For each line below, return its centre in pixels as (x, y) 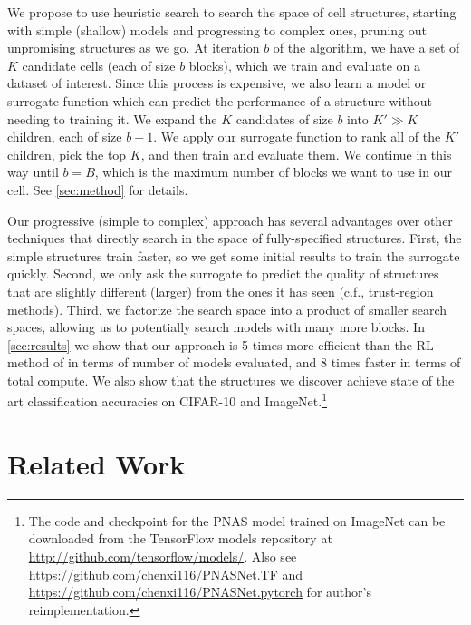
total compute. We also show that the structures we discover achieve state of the (231, 380)
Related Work (96, 463)
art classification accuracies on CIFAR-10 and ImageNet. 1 (168, 400)
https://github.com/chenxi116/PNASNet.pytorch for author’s (200, 592)
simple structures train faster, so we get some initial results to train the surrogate (234, 255)
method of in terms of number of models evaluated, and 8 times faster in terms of (234, 362)
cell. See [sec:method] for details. (98, 189)
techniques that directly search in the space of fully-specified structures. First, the (235, 238)
